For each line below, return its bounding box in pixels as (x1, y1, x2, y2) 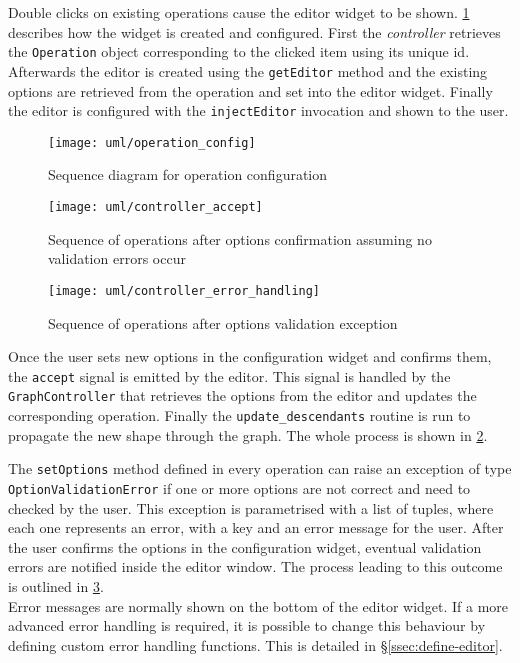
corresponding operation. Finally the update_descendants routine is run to (8, 405, 471, 425)
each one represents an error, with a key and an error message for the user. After (8, 517, 504, 538)
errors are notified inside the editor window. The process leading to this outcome (8, 556, 503, 577)
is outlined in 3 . (8, 575, 104, 596)
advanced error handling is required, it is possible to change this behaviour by (8, 615, 486, 636)
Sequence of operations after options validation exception (48, 312, 398, 333)
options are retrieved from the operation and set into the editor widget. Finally (8, 80, 493, 101)
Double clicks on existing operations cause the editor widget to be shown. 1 (8, 2, 470, 22)
